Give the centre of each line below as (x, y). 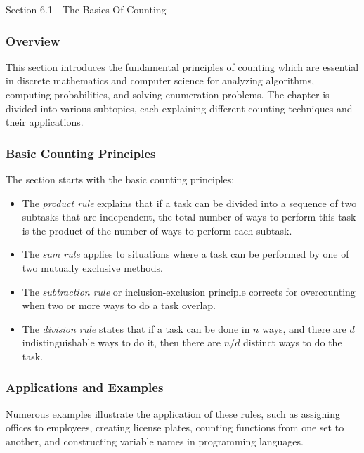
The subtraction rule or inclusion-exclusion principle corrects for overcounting (189, 291)
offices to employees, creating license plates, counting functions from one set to (175, 427)
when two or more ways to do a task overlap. (119, 305)
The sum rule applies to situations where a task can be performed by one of (186, 254)
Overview (33, 40)
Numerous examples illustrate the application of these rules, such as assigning (173, 413)
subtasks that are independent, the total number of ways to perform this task (189, 217)
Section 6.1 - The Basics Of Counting (86, 9)
